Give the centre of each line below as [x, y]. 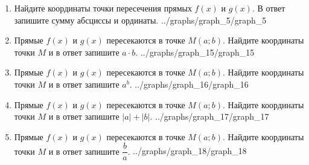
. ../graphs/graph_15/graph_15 [195, 52]
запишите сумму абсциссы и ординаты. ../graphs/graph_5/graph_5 [140, 20]
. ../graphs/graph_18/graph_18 [187, 151]
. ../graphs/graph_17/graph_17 [209, 116]
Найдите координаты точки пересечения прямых [103, 8]
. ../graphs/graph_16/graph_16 [189, 84]
